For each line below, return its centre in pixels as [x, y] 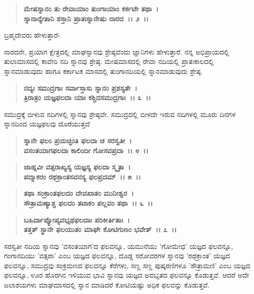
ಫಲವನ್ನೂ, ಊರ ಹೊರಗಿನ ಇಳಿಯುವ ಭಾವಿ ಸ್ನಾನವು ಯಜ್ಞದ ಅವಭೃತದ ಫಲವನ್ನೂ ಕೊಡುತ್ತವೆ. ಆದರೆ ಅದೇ [127, 275]
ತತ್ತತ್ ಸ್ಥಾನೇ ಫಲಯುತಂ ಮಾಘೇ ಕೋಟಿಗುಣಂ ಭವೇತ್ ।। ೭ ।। [100, 229]
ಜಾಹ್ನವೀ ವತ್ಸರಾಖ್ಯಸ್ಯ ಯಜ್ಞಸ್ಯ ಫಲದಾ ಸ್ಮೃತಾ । [77, 167]
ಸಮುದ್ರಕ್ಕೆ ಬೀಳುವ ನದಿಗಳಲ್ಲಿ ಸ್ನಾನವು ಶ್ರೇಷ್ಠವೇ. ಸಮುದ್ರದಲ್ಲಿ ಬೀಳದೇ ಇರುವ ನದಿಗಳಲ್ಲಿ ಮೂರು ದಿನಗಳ [120, 114]
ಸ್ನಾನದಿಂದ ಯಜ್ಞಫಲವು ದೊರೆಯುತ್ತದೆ [47, 124]
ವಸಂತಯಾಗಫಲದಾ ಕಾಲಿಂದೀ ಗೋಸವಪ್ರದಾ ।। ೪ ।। [86, 150]
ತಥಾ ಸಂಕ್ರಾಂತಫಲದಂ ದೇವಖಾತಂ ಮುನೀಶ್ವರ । [79, 193]
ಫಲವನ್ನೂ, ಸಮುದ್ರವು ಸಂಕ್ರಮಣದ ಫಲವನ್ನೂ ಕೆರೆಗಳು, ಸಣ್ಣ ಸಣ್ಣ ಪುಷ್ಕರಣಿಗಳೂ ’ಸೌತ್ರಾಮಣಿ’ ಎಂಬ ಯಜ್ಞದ [127, 265]
